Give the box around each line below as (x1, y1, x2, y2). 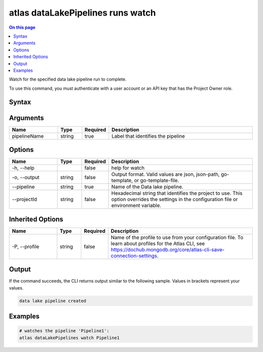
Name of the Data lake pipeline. (111, 184, 184, 190)
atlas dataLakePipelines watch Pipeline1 (19, 335, 120, 340)
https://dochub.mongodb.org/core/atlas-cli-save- (111, 246, 225, 253)
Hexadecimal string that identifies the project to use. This (111, 190, 243, 197)
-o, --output (12, 174, 40, 181)
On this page (9, 24, 36, 30)
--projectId (12, 196, 38, 203)
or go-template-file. (134, 177, 180, 184)
